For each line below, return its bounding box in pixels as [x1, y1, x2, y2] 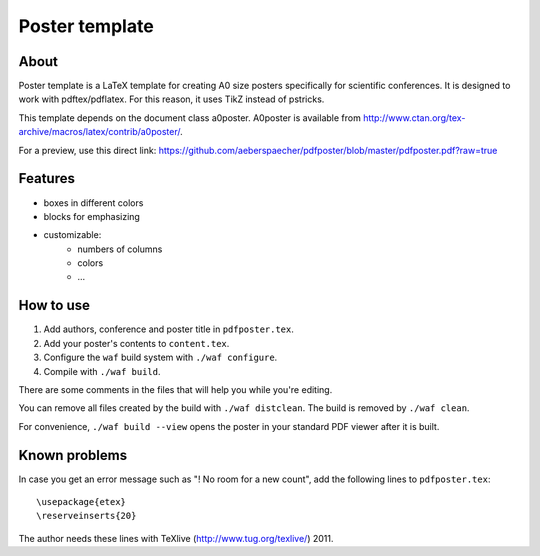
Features [18, 170, 75, 187]
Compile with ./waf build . [43, 365, 161, 377]
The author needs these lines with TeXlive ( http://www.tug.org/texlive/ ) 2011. [18, 532, 334, 544]
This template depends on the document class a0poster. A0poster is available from [18, 111, 362, 124]
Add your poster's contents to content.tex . [43, 337, 230, 349]
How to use [18, 297, 90, 314]
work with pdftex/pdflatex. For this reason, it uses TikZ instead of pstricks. [18, 93, 325, 105]
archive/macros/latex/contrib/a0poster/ [18, 126, 181, 138]
